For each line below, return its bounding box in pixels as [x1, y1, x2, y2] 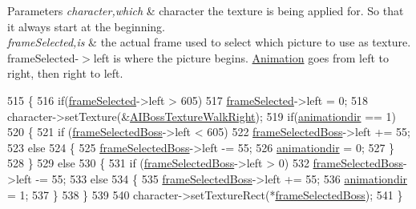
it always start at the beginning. [7, 18, 165, 34]
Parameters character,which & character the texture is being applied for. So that [7, 2, 404, 18]
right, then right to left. [7, 65, 123, 82]
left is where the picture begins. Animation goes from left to [93, 49, 389, 66]
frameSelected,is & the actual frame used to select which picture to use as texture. [7, 34, 411, 50]
